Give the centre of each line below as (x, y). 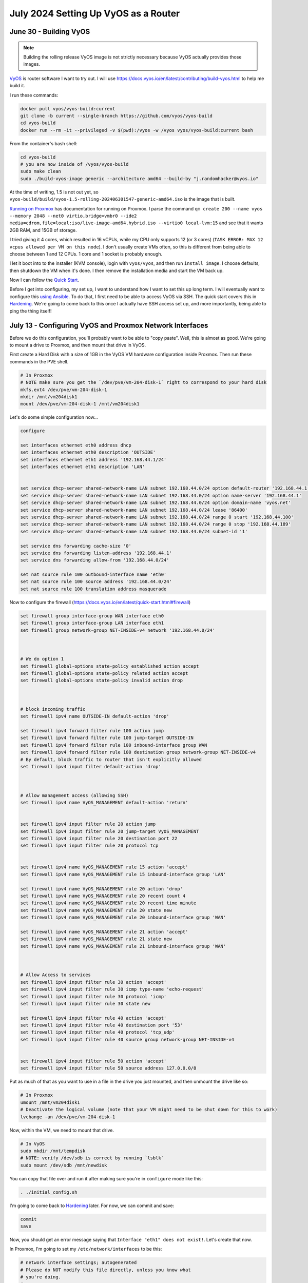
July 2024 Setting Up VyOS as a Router (95, 13)
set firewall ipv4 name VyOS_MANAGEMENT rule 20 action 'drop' (102, 889)
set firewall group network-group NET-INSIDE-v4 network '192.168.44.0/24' (118, 630)
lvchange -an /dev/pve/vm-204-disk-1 (68, 1117)
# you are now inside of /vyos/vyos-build (74, 164)
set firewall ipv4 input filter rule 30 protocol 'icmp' (93, 996)
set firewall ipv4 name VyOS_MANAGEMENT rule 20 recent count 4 (103, 896)
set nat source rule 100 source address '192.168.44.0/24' (96, 582)
